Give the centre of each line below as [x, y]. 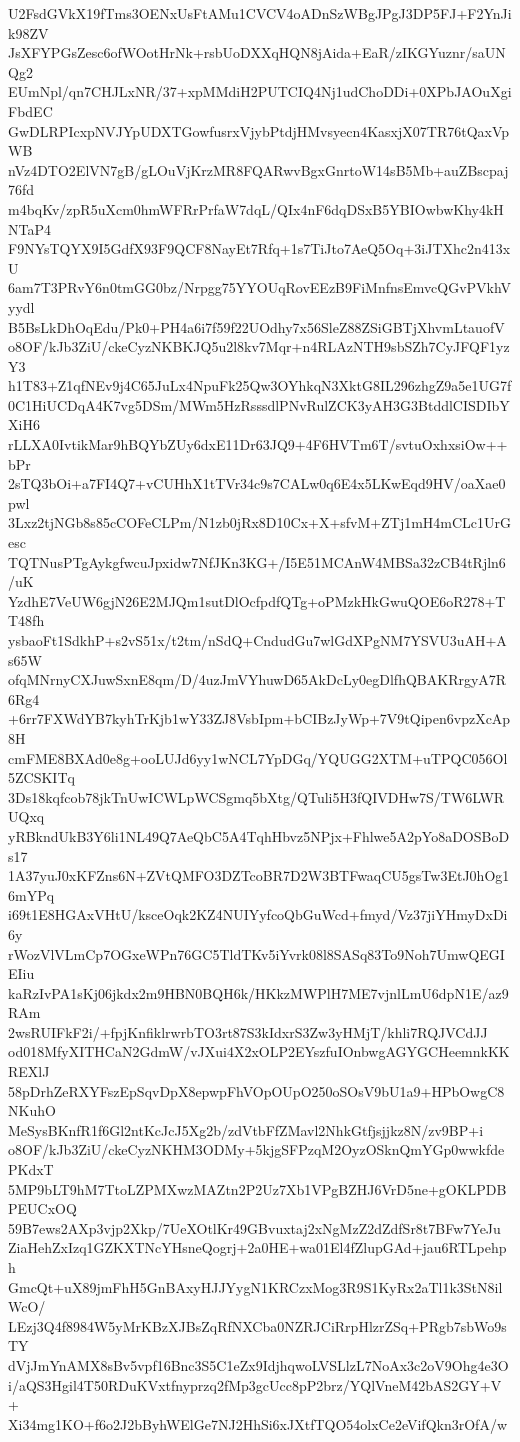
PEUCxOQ [42, 1208]
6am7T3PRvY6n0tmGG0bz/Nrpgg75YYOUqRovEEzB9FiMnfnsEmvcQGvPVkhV [260, 287]
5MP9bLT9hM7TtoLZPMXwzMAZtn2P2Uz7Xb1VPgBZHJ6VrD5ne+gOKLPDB [257, 1188]
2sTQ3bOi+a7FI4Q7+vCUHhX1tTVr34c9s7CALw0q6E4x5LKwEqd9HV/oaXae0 [257, 483]
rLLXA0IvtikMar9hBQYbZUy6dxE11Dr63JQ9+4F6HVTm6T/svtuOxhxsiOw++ [258, 444]
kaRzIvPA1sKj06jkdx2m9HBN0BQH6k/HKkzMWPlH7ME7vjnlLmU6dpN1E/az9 [258, 992]
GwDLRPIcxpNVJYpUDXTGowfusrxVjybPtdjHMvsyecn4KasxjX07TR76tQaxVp [259, 130]
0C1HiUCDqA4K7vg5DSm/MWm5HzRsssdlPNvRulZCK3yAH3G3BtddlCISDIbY [259, 404]
